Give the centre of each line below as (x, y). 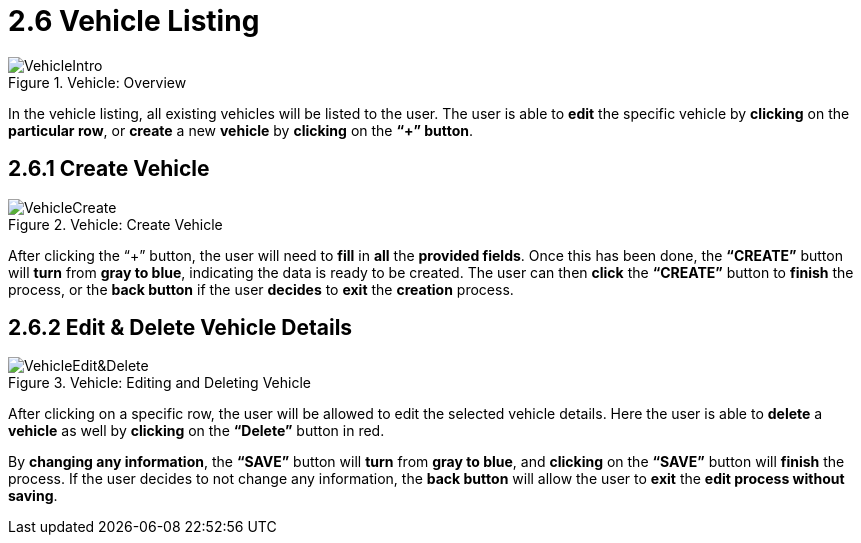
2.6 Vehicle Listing (134, 21)
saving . (33, 496)
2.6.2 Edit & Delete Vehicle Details (180, 328)
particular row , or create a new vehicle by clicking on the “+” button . (241, 130)
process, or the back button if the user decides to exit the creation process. (261, 289)
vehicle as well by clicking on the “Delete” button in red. (196, 431)
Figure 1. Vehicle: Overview (97, 82)
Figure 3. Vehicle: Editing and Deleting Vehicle (159, 383)
